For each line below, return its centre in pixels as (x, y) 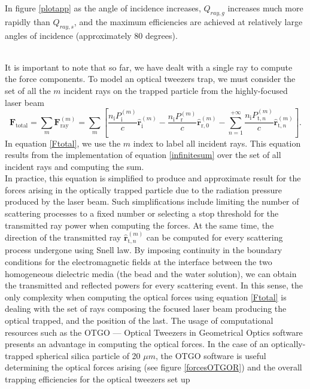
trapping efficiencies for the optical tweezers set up (98, 379)
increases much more (265, 8)
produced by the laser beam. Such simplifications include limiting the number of (152, 201)
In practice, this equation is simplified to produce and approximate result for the (153, 178)
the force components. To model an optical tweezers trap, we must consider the (150, 79)
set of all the (28, 90)
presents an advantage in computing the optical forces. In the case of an (137, 344)
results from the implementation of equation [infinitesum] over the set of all (143, 155)
